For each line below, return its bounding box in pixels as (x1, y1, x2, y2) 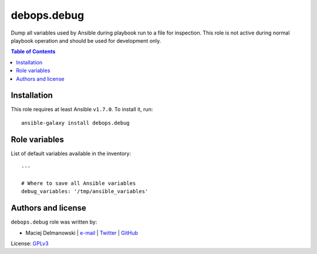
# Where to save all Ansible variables (21, 180, 136, 187)
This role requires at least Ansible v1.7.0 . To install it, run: (11, 106, 153, 113)
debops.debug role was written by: (11, 218, 97, 225)
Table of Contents (11, 48, 56, 55)
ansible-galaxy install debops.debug (21, 119, 130, 126)
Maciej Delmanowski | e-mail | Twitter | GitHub (25, 229, 138, 236)
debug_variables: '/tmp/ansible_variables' (21, 188, 149, 195)
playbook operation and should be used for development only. (11, 37, 161, 44)
